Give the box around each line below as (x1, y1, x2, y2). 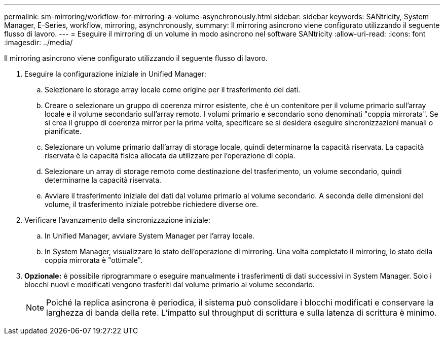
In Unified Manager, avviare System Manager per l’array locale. (45, 231, 255, 240)
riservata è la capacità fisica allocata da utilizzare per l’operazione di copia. (45, 151, 295, 160)
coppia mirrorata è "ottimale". (45, 256, 143, 264)
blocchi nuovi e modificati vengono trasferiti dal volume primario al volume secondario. (24, 280, 315, 289)
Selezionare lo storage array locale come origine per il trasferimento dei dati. (45, 85, 301, 94)
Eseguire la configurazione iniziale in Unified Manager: (24, 70, 206, 78)
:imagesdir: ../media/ (4, 38, 73, 47)
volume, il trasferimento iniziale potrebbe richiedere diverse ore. (45, 200, 258, 209)
